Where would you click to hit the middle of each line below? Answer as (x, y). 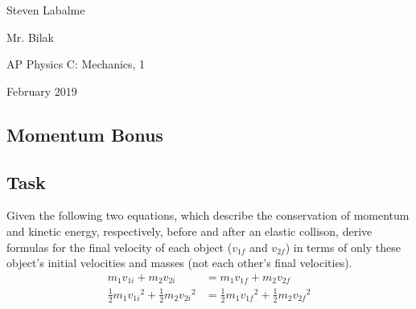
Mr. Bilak (30, 37)
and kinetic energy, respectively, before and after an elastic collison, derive (189, 231)
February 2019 (42, 91)
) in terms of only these (343, 247)
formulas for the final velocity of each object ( (119, 247)
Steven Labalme (46, 10)
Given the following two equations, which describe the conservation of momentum (208, 215)
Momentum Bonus (85, 134)
